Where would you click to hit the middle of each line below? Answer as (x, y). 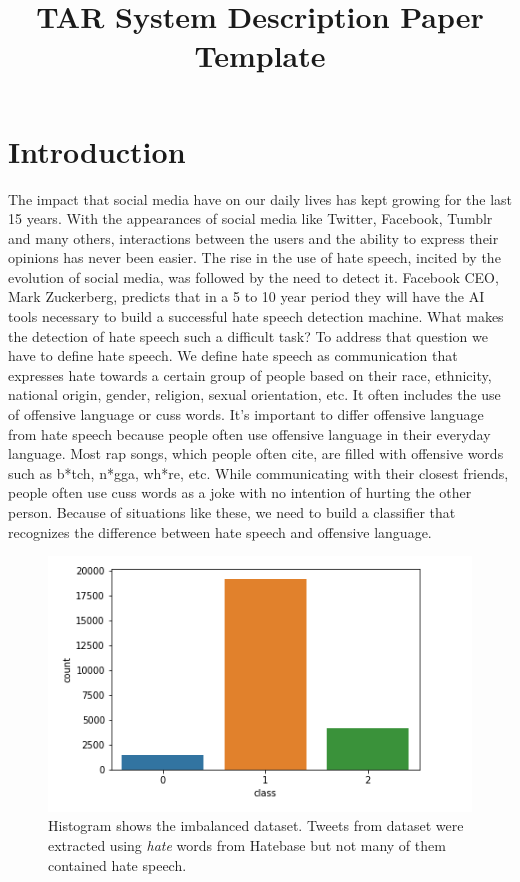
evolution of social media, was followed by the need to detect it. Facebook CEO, (253, 276)
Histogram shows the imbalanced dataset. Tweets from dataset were (256, 825)
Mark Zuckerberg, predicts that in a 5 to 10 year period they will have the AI (246, 296)
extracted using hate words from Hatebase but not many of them (247, 845)
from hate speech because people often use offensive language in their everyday (249, 433)
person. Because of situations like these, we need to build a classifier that (232, 512)
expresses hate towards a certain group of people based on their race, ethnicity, (250, 374)
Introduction (97, 150)
